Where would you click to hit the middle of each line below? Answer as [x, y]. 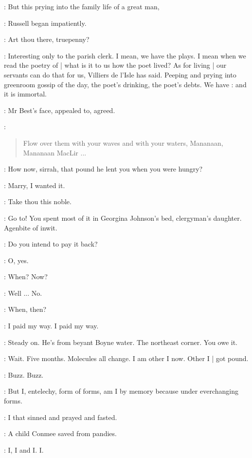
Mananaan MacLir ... [55, 152]
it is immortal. [26, 94]
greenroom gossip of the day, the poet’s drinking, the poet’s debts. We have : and [125, 84]
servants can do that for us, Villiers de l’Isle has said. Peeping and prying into [120, 74]
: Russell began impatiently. [45, 23]
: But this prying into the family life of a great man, [82, 6]
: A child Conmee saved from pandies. [60, 433]
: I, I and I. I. [24, 449]
